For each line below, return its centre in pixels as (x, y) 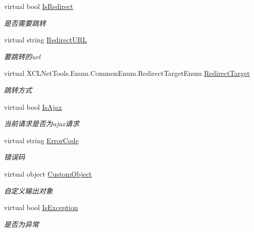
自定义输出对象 (28, 190)
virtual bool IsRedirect (39, 6)
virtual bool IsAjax (33, 107)
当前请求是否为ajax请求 (42, 123)
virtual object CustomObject (48, 173)
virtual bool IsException (41, 207)
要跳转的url (22, 56)
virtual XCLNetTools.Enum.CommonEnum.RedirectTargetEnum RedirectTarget (127, 73)
